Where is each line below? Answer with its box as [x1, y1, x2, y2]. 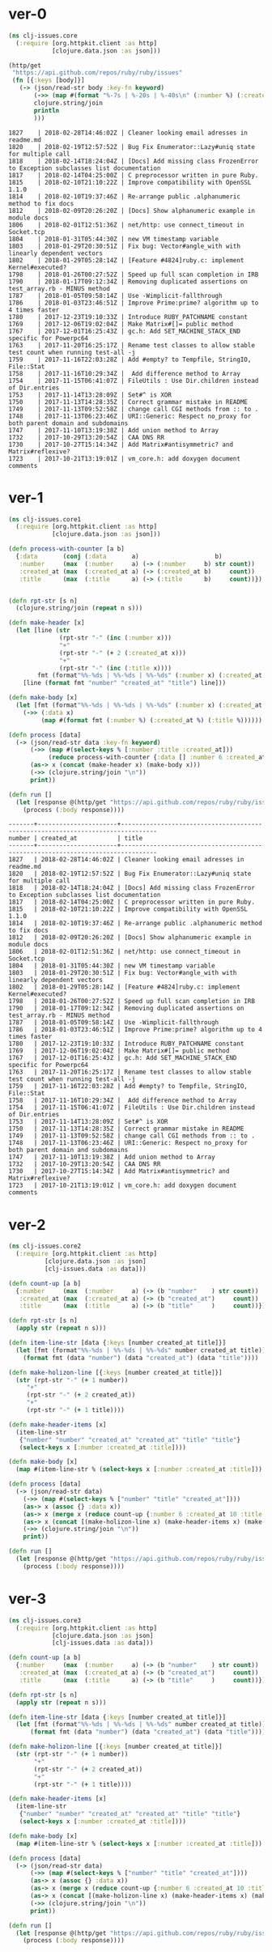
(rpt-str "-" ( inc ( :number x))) [59, 634, 172, 642]
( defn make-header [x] [8, 619, 85, 627]
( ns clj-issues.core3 [8, 1616, 82, 1624]
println [33, 106, 60, 114]
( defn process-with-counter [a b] [8, 545, 125, 553]
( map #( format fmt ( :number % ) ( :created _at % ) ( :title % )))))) [40, 716, 263, 725]
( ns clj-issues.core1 [8, 515, 82, 523]
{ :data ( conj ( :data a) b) [15, 552, 223, 560]
